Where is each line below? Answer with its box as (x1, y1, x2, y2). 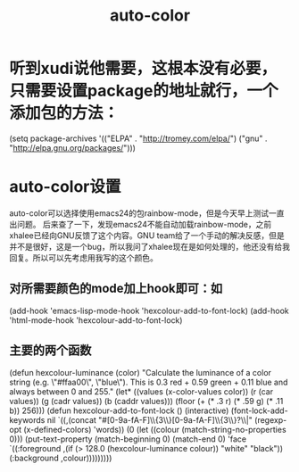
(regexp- (253, 414, 287, 425)
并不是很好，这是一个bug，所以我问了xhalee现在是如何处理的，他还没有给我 (9, 241, 290, 252)
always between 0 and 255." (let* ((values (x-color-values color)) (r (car (9, 385, 274, 397)
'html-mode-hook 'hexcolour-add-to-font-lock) (9, 314, 183, 326)
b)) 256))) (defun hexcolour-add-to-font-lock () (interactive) (9, 405, 229, 416)
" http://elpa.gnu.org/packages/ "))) (9, 142, 137, 153)
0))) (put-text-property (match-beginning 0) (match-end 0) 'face (9, 434, 247, 444)
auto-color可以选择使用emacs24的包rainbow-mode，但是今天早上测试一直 (9, 207, 285, 219)
